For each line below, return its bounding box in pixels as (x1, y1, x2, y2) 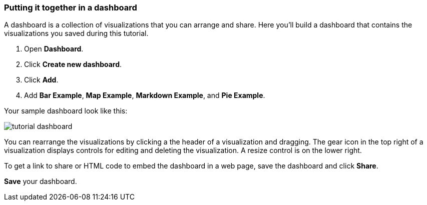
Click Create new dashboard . (24, 60, 122, 69)
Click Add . (24, 75, 59, 84)
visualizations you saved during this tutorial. (4, 29, 149, 38)
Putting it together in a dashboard (4, 2, 137, 12)
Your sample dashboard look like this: (4, 106, 128, 115)
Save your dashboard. (4, 177, 77, 186)
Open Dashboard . (24, 44, 84, 53)
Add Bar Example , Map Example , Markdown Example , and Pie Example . (24, 91, 265, 100)
